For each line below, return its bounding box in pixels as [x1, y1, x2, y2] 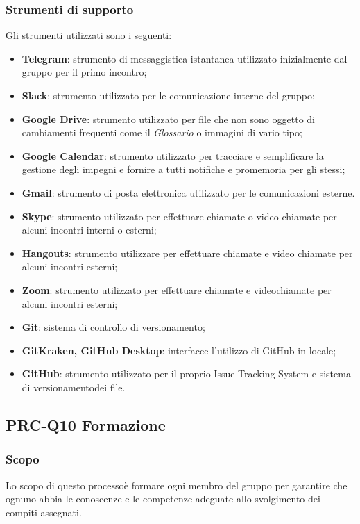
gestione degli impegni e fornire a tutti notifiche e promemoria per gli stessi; [22, 162, 345, 177]
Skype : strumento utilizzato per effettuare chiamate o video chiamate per [22, 208, 337, 223]
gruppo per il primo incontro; [22, 65, 147, 79]
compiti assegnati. [6, 505, 82, 519]
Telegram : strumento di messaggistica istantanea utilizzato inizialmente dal [22, 51, 348, 65]
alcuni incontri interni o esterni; [22, 222, 157, 237]
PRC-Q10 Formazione [6, 414, 166, 435]
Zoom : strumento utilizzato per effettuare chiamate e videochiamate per [22, 282, 332, 297]
